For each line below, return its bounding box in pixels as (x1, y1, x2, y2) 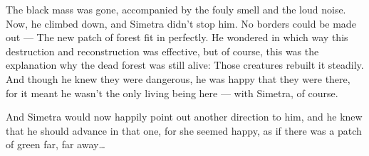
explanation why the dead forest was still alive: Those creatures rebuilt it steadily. (6, 57, 364, 72)
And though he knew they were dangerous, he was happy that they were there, (6, 71, 350, 86)
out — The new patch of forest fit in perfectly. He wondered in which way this (6, 30, 348, 45)
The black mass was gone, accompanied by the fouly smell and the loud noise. (6, 2, 346, 16)
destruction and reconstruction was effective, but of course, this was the (6, 43, 319, 58)
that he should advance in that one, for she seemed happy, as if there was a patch (6, 123, 362, 138)
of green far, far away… (6, 137, 105, 152)
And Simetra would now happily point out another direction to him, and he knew (6, 109, 363, 124)
